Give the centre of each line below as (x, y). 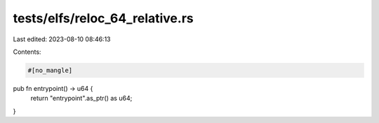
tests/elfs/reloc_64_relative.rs (103, 18)
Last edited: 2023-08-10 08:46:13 (62, 39)
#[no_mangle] (50, 70)
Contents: (27, 52)
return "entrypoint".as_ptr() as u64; (81, 99)
